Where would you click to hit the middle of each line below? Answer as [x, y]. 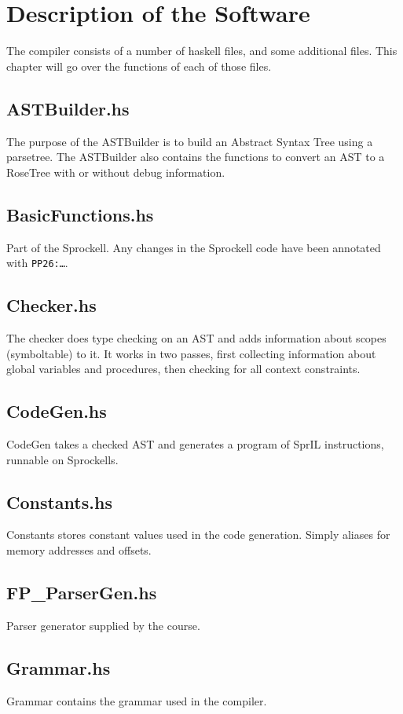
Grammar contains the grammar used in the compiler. [137, 700]
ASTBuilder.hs [68, 108]
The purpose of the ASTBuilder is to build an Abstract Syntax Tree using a [190, 141]
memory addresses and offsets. [79, 549]
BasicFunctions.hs [80, 214]
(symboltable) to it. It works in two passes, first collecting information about [191, 353]
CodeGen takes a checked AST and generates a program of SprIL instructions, [195, 443]
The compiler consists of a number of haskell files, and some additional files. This [202, 51]
